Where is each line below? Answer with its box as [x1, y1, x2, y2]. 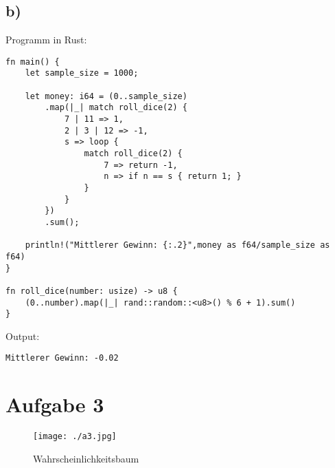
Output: [5, 328, 40, 343]
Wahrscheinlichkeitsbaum [33, 451, 139, 465]
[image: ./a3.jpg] [33, 432, 117, 442]
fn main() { [5, 56, 60, 67]
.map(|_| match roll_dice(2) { [45, 103, 187, 113]
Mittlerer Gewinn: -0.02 [5, 353, 119, 363]
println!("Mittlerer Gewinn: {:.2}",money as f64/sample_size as [25, 240, 330, 251]
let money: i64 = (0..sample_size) [25, 91, 187, 101]
